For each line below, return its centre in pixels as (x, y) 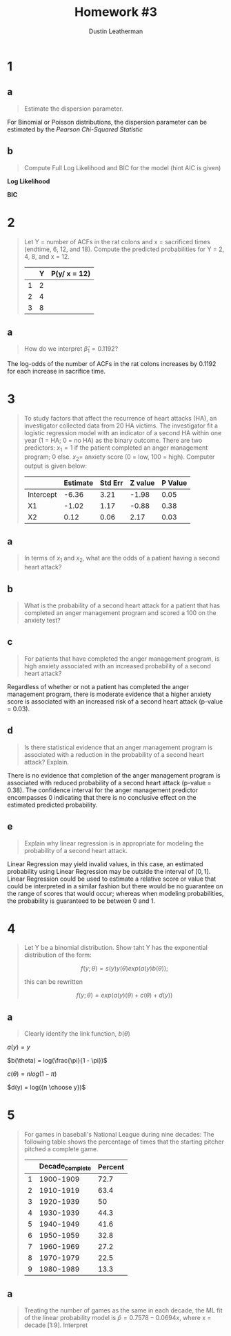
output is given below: (56, 466)
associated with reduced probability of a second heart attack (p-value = (109, 783)
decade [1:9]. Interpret (56, 1325)
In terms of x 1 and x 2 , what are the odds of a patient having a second (122, 559)
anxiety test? (42, 621)
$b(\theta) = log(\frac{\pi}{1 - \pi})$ (58, 1061)
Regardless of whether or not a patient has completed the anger (98, 686)
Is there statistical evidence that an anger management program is (118, 747)
